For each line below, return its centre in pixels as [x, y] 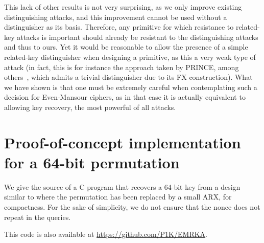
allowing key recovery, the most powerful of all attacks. [90, 107]
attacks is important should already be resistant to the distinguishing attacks [138, 37]
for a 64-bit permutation [92, 162]
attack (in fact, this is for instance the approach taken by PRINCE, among [122, 67]
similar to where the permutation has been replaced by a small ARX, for [118, 197]
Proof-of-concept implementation [123, 142]
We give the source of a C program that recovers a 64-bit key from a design [122, 186]
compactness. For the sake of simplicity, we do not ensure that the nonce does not [132, 207]
